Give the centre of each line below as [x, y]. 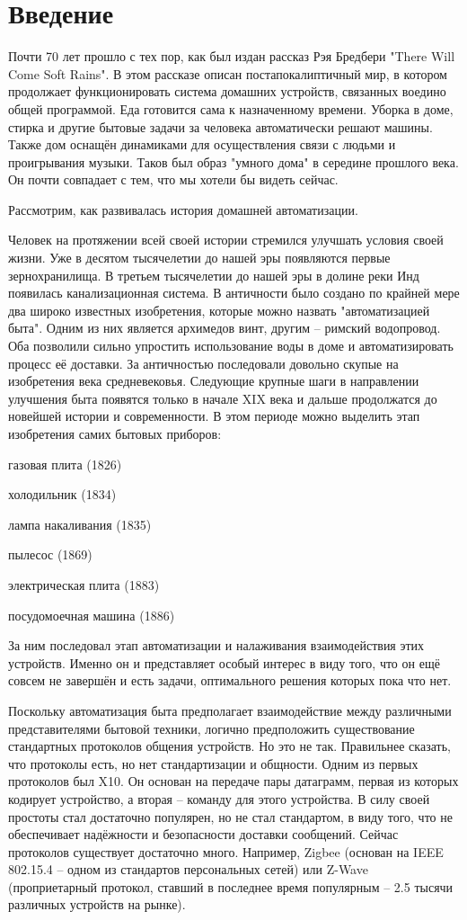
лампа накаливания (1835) [80, 524]
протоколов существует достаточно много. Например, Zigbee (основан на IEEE [226, 851]
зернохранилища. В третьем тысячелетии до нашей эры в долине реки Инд [214, 275]
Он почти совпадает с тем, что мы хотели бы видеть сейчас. [173, 179]
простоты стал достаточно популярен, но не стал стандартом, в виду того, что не [230, 816]
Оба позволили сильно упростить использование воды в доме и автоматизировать [231, 346]
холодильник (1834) [62, 494]
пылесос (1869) [50, 554]
